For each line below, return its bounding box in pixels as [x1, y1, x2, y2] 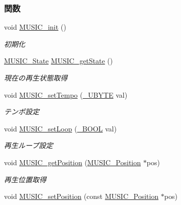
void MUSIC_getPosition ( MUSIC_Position [4, 157, 141, 167]
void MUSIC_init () [4, 22, 66, 32]
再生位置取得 [4, 174, 46, 184]
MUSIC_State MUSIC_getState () [4, 55, 113, 66]
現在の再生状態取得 [4, 73, 67, 83]
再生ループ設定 [4, 140, 53, 151]
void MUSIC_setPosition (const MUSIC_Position [4, 191, 159, 201]
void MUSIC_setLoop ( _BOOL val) [4, 123, 117, 133]
